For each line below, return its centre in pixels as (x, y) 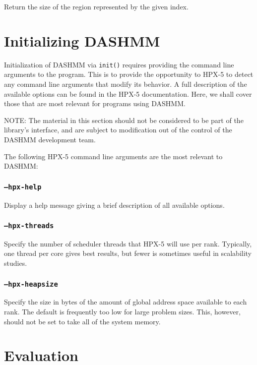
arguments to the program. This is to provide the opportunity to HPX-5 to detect (129, 74)
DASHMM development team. (50, 139)
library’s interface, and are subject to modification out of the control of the (118, 130)
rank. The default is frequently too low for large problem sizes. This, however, (122, 312)
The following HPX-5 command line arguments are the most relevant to (113, 156)
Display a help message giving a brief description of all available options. (114, 205)
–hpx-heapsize (31, 284)
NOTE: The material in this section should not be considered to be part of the (124, 120)
